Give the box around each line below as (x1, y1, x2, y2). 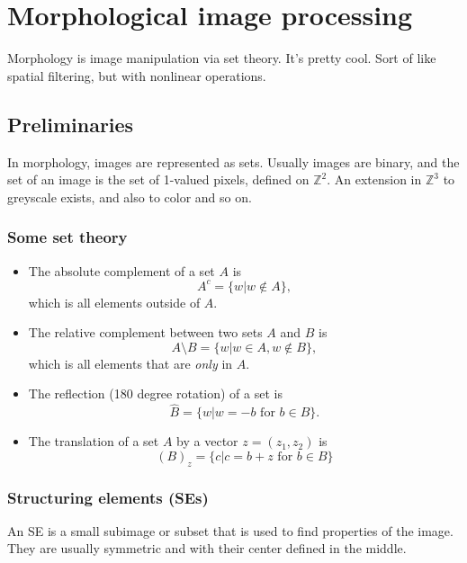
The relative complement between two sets (28, 323, 263, 342)
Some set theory (7, 226, 128, 248)
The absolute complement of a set (28, 261, 215, 280)
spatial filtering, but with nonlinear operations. (7, 66, 266, 85)
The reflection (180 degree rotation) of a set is (28, 384, 283, 403)
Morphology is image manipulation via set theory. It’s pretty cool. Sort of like (7, 49, 436, 67)
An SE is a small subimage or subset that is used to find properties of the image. (7, 521, 454, 540)
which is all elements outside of (28, 292, 201, 311)
